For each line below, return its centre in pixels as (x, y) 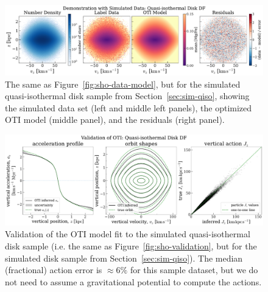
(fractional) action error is (54, 270)
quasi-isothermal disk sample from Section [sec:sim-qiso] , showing (127, 96)
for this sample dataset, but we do (194, 270)
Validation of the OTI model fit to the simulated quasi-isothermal (128, 234)
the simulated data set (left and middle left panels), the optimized (129, 107)
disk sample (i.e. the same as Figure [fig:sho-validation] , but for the (131, 245)
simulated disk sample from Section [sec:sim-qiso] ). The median (124, 258)
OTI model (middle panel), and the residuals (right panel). (115, 120)
